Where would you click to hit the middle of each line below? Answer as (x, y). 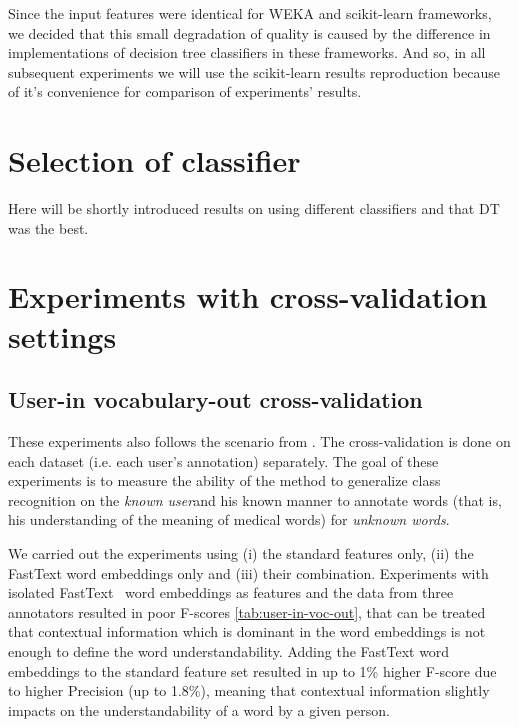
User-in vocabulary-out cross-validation (215, 399)
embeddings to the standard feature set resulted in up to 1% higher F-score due (252, 670)
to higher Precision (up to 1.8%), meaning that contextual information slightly (249, 690)
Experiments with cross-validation (248, 296)
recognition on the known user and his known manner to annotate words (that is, (255, 499)
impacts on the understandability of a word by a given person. (199, 709)
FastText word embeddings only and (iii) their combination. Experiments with (248, 572)
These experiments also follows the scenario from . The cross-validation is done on (259, 441)
